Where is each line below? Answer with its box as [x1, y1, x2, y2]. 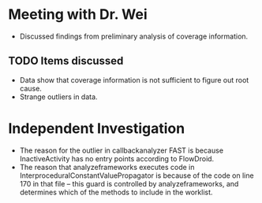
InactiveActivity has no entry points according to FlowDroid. [19, 153, 215, 163]
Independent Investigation [8, 120, 185, 137]
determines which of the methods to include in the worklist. [19, 187, 213, 197]
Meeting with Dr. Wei [8, 6, 148, 24]
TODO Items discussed [8, 54, 124, 68]
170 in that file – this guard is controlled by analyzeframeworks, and [19, 179, 239, 188]
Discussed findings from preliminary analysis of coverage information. [19, 31, 249, 41]
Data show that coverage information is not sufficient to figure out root [19, 75, 249, 84]
